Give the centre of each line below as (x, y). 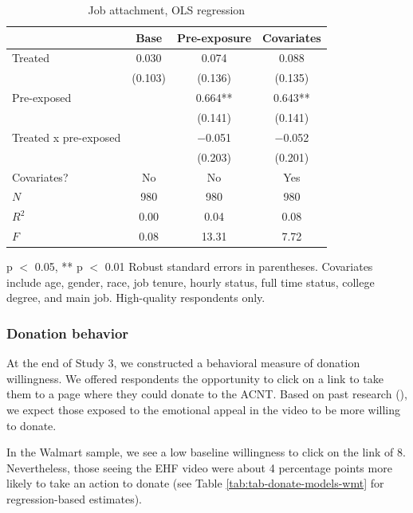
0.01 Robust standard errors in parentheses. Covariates (239, 266)
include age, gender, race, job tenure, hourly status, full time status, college (191, 282)
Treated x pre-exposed (67, 137)
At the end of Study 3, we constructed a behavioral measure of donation (183, 363)
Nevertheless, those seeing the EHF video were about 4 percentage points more (199, 467)
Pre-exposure (214, 37)
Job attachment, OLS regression (167, 10)
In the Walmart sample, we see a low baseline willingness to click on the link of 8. (206, 452)
